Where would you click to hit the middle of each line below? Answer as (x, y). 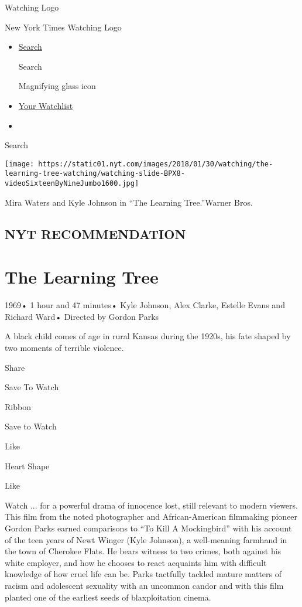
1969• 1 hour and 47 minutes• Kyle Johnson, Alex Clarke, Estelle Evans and (145, 305)
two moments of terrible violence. (64, 347)
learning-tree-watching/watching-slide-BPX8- (95, 174)
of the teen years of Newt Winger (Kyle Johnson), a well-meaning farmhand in (146, 539)
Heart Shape (27, 466)
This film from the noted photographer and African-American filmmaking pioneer (151, 516)
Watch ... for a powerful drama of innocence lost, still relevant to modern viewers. (151, 505)
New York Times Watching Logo (63, 27)
